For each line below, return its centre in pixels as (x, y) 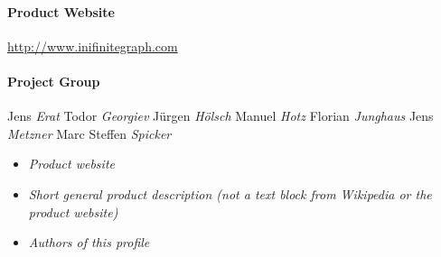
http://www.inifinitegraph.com (93, 46)
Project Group (54, 81)
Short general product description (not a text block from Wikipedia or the (230, 193)
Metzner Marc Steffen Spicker (89, 133)
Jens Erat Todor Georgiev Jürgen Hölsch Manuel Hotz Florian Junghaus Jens (220, 116)
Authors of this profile (89, 242)
